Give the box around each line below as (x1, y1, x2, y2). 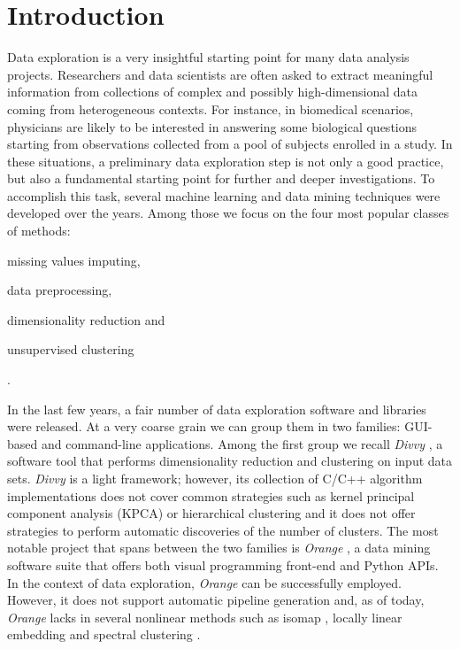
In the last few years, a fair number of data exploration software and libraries (7, 399, 426, 418)
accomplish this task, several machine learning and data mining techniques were (7, 186, 441, 205)
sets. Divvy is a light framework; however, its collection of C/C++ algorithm (7, 469, 423, 487)
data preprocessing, (7, 281, 112, 299)
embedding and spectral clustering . (7, 625, 201, 644)
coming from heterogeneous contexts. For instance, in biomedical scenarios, (7, 99, 414, 118)
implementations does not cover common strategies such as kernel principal (7, 486, 415, 505)
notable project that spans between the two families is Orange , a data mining (7, 538, 431, 557)
